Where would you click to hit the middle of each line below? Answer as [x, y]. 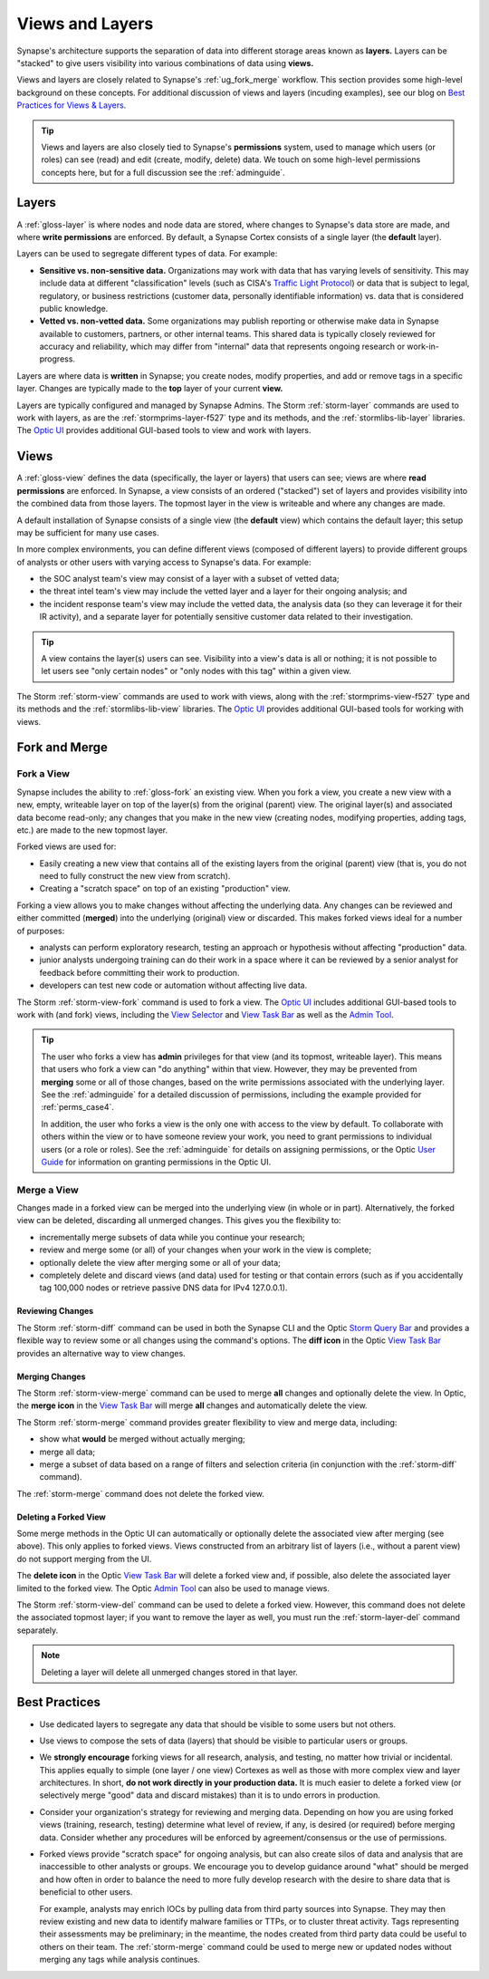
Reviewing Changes [55, 1311]
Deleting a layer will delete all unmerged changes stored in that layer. [170, 1672]
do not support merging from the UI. [84, 1559]
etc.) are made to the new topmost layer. [92, 830]
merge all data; [67, 1452]
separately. [38, 1630]
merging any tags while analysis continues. [120, 1960]
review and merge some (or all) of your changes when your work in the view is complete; [205, 1250]
